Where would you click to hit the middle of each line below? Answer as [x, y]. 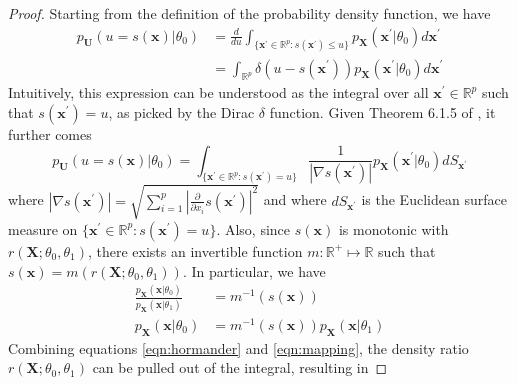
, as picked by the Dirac [181, 111]
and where [295, 199]
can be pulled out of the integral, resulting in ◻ [240, 367]
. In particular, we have [254, 270]
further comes [50, 133]
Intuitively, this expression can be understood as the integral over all [218, 92]
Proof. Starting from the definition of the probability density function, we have [249, 13]
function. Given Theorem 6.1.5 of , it [382, 111]
